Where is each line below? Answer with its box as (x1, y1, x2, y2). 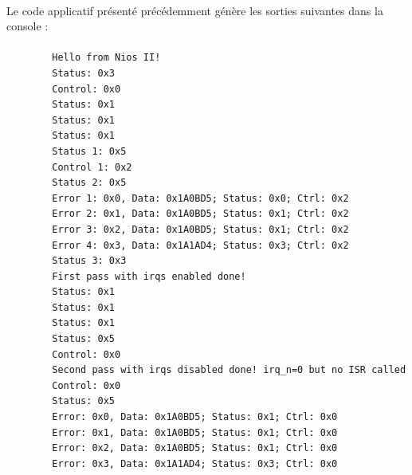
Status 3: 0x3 (52, 255, 127, 267)
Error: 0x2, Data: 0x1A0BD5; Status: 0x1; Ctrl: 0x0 (52, 442, 338, 454)
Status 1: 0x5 (52, 145, 127, 157)
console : (6, 18, 49, 34)
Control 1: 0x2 (52, 161, 132, 173)
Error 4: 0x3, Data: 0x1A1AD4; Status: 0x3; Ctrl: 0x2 (52, 239, 349, 251)
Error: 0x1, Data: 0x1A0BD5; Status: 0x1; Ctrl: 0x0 (52, 426, 338, 438)
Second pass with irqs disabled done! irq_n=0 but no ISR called (52, 364, 406, 376)
